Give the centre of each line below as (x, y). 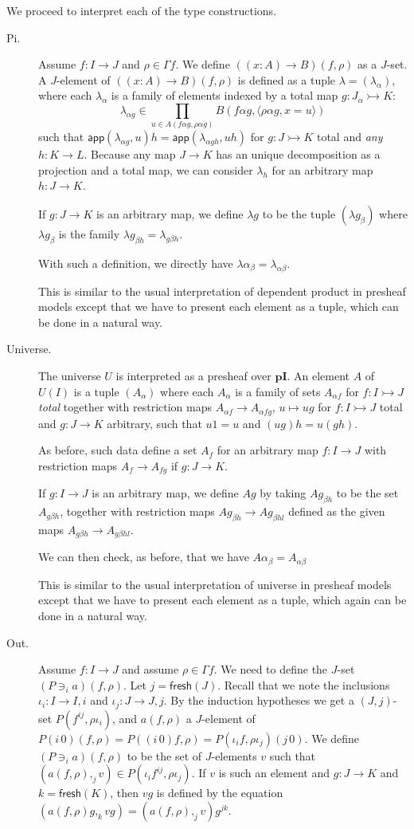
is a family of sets (278, 391)
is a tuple (96, 391)
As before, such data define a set (118, 450)
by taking (283, 493)
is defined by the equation (220, 793)
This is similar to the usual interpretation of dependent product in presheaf (222, 291)
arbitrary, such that (154, 423)
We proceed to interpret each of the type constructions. (142, 10)
